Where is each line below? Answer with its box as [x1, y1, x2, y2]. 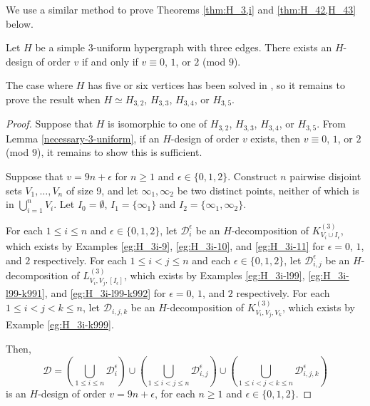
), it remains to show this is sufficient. [36, 145, 202, 160]
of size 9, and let [66, 182, 138, 197]
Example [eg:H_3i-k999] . [6, 317, 114, 332]
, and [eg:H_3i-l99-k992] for [44, 285, 166, 300]
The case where [6, 78, 73, 93]
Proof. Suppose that [6, 116, 93, 131]
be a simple [35, 40, 86, 55]
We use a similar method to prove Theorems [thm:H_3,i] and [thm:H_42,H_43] [6, 2, 356, 16]
